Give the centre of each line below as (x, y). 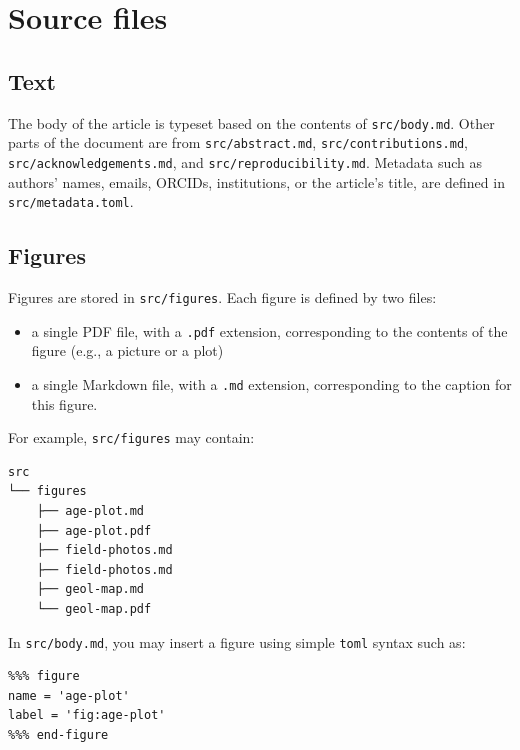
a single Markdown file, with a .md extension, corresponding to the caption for (271, 383)
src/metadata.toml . (71, 201)
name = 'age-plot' (69, 695)
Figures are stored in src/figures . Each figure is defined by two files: (222, 297)
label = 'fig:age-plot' (87, 715)
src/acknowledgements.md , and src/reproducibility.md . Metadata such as (245, 161)
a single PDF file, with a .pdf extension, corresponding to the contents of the (269, 330)
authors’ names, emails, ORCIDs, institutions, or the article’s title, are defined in (256, 181)
